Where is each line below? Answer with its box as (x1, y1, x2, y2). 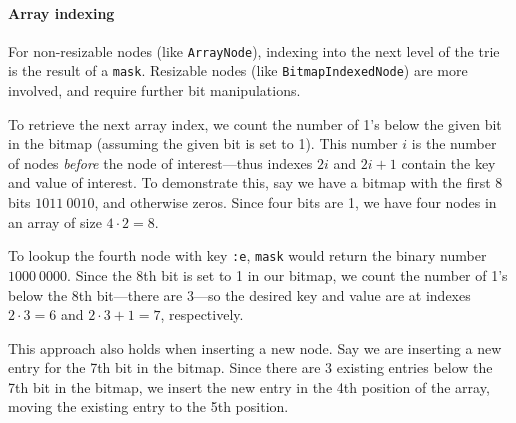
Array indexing (8, 2, 115, 23)
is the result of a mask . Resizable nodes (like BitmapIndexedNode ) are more (8, 60, 468, 81)
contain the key (401, 152, 496, 173)
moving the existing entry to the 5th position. (8, 396, 289, 417)
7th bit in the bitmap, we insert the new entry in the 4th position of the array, (8, 376, 490, 397)
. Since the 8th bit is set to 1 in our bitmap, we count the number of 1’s (67, 264, 508, 285)
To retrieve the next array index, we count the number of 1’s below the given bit (8, 113, 502, 134)
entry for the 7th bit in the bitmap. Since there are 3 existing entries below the (8, 357, 493, 378)
